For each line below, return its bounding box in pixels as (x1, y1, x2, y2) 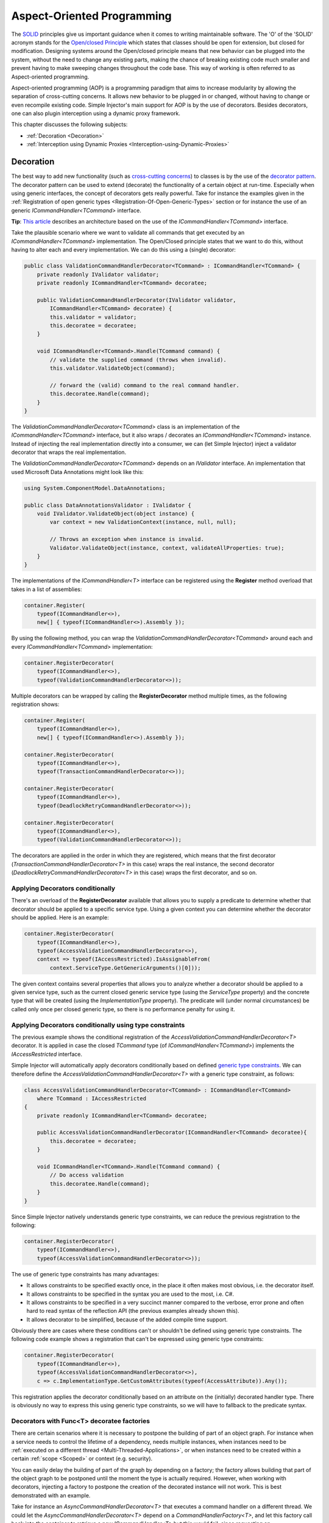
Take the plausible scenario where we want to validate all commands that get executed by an (11, 229, 245, 236)
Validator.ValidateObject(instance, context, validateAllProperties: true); (49, 544, 285, 551)
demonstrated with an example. (11, 1491, 91, 1499)
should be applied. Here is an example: (11, 914, 109, 921)
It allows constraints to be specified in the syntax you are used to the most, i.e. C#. (26, 1290, 235, 1298)
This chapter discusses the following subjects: (11, 121, 128, 128)
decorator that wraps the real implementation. (11, 448, 127, 456)
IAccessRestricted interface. (11, 1050, 82, 1058)
